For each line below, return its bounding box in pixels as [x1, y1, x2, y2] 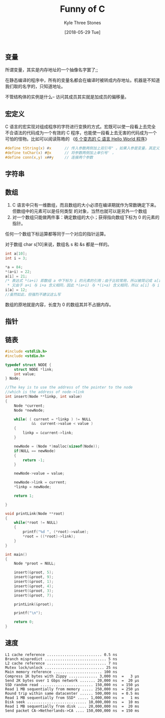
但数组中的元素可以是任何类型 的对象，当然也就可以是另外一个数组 [12, 208, 147, 214]
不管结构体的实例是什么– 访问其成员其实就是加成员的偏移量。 [5, 94, 129, 100]
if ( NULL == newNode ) [14, 449, 56, 453]
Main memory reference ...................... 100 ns [5, 669, 118, 674]
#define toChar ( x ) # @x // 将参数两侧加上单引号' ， [5, 150, 116, 155]
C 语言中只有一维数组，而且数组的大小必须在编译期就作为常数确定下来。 [12, 202, 159, 208]
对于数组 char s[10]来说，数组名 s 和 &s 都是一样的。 [5, 241, 112, 247]
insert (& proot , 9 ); [14, 574, 54, 580]
